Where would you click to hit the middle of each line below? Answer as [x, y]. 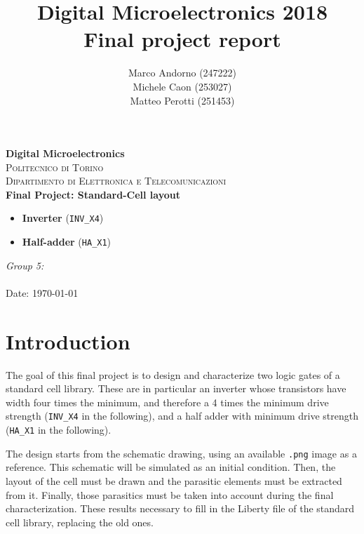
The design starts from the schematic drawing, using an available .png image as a [181, 453]
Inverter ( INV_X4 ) [63, 218]
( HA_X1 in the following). [59, 430]
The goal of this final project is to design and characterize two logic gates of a [173, 374]
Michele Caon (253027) [182, 86]
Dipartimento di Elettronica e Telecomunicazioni [116, 181]
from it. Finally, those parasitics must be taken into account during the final [170, 494]
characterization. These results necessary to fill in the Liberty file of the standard [180, 508]
